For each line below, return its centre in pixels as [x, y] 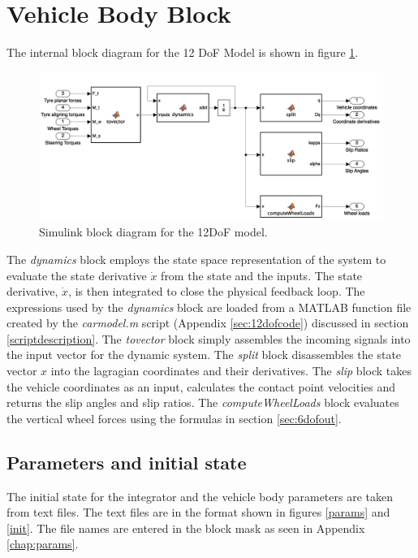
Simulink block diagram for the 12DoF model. [153, 232]
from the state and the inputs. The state [262, 275]
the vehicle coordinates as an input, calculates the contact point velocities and [201, 386]
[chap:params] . [43, 544]
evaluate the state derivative [77, 275]
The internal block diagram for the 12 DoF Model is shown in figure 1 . [183, 52]
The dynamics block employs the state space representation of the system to [196, 259]
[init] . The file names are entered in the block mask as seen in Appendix [186, 528]
